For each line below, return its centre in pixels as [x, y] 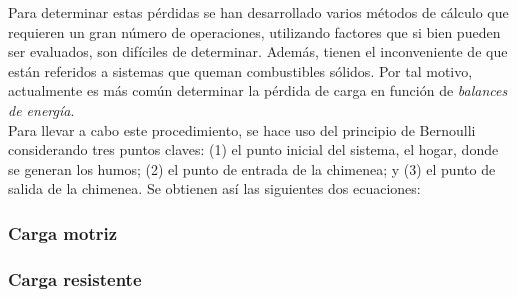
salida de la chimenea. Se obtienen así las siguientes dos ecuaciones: [214, 188]
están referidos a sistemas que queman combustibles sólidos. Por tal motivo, [240, 70]
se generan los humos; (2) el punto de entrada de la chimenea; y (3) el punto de [252, 168]
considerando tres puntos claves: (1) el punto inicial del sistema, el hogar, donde [253, 149]
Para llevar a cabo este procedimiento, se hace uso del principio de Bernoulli [242, 129]
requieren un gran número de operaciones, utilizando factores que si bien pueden [254, 31]
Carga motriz [63, 232]
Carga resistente [75, 278]
